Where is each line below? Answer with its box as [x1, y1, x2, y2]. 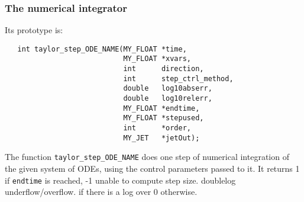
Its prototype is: [5, 24, 63, 36]
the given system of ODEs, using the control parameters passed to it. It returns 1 [5, 162, 300, 175]
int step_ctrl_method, [123, 74, 234, 83]
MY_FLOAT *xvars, [123, 54, 191, 63]
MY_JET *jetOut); [123, 133, 200, 142]
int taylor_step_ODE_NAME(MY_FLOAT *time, [17, 44, 187, 53]
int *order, [123, 124, 191, 133]
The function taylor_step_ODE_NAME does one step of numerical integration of [5, 150, 289, 163]
